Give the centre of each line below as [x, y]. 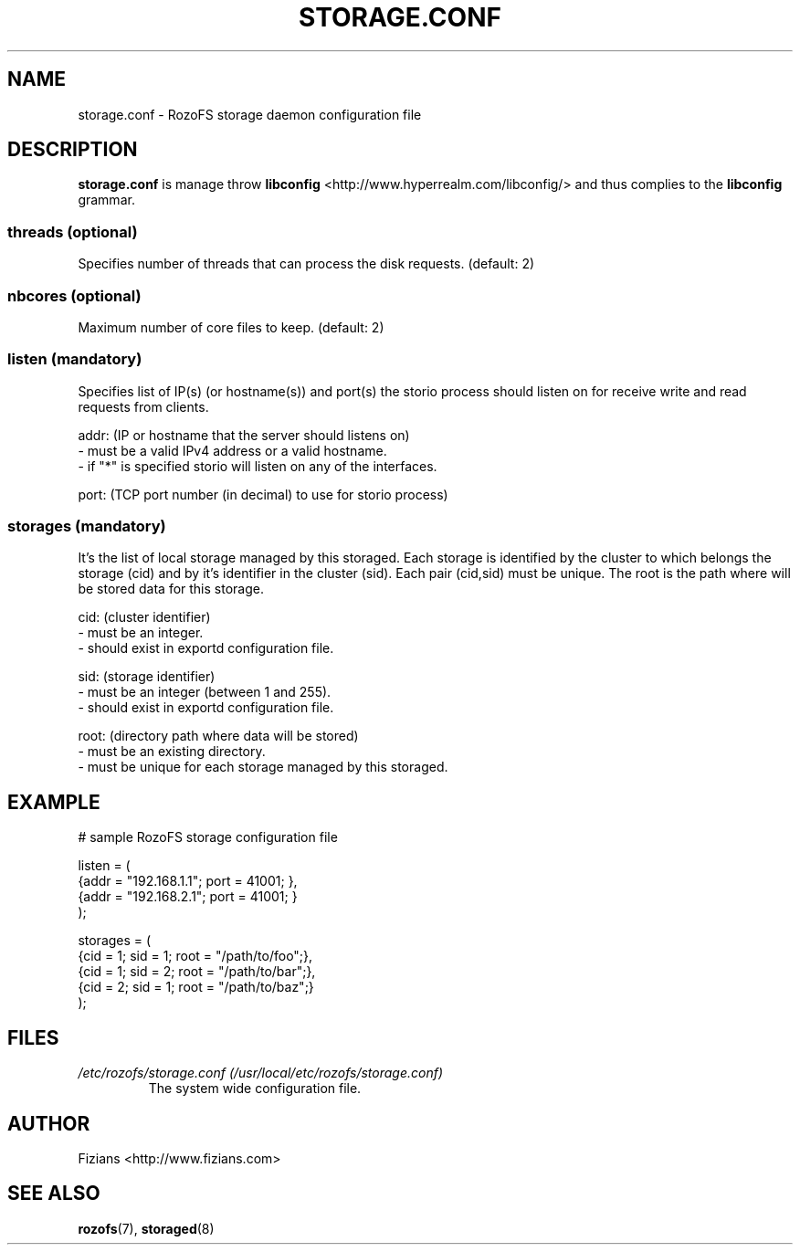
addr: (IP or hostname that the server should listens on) [244, 435]
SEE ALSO [54, 1194]
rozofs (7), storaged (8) [146, 1228]
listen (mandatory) [75, 359]
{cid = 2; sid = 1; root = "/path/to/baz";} [196, 987]
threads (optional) [73, 231]
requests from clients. [143, 406]
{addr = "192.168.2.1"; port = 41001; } [188, 897]
